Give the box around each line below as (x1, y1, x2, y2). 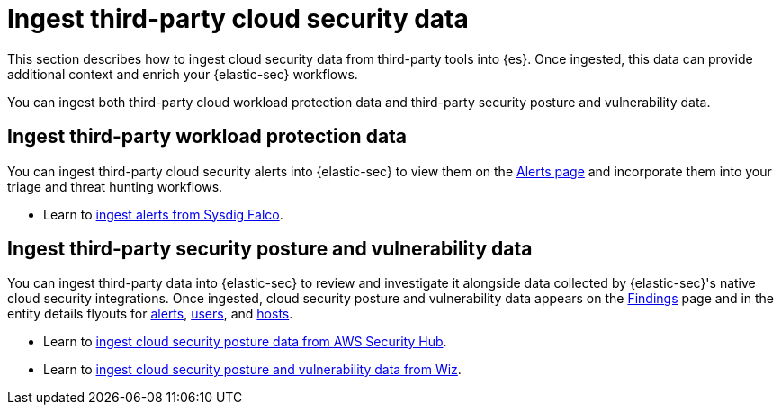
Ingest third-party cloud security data (7, 4, 469, 34)
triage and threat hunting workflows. (7, 178, 223, 194)
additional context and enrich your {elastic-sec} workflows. (7, 66, 358, 82)
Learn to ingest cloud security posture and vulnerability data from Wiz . (43, 362, 462, 378)
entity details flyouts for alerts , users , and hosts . (7, 306, 293, 322)
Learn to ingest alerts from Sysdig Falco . (43, 206, 283, 222)
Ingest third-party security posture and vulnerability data (7, 237, 533, 261)
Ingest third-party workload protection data (7, 125, 408, 148)
